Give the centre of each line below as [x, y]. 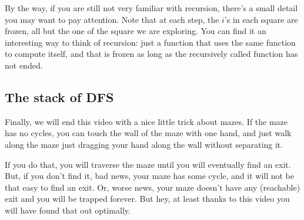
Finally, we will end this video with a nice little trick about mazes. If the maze [146, 121]
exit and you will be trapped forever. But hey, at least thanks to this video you [147, 199]
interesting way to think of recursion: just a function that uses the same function [150, 42]
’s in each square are [261, 19]
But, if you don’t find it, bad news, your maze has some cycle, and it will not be [150, 176]
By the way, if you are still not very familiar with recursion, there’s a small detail [151, 8]
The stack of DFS [59, 97]
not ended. [24, 65]
